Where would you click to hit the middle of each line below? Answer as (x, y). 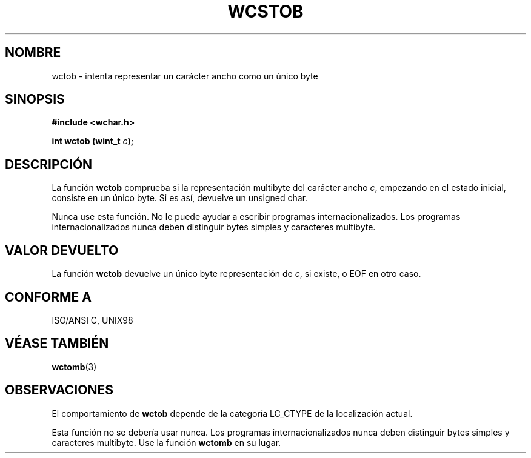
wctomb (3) (74, 367)
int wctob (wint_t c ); (93, 141)
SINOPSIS (35, 99)
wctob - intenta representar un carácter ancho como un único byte (185, 76)
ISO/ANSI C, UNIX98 (92, 320)
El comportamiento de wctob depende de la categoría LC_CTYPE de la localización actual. (232, 413)
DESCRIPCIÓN (49, 164)
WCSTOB (265, 12)
